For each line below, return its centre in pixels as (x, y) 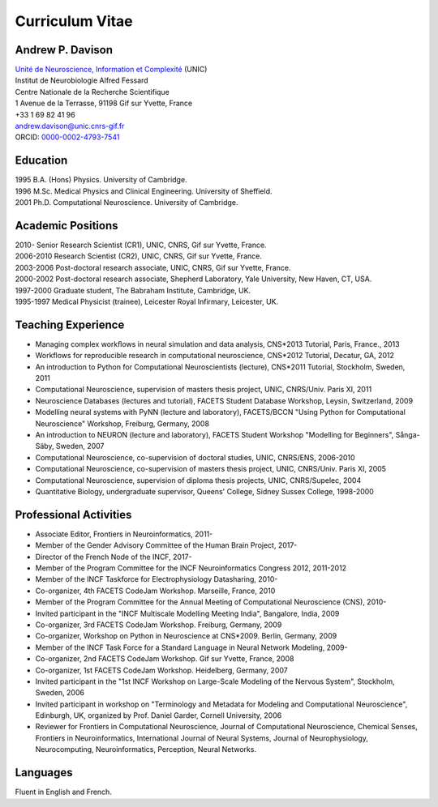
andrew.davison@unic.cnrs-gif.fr (70, 126)
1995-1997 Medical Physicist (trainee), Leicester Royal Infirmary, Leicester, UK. (147, 301)
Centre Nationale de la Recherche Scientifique (92, 92)
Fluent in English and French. (64, 792)
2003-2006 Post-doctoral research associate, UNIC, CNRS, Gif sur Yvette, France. (153, 267)
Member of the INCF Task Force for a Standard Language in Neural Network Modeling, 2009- (191, 647)
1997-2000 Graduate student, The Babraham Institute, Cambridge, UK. (133, 290)
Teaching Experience (70, 325)
